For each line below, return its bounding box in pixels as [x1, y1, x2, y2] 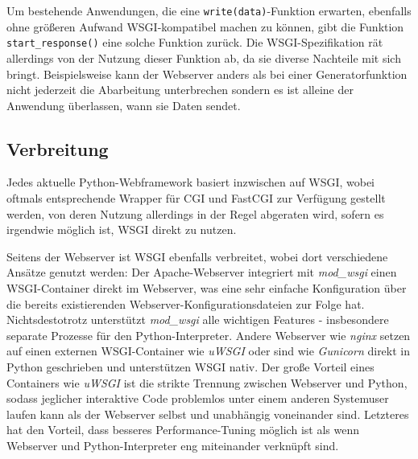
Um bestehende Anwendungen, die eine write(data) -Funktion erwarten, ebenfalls [6, 2, 412, 18]
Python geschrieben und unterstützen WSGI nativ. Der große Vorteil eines [6, 359, 375, 375]
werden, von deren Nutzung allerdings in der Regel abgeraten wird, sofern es [6, 205, 384, 222]
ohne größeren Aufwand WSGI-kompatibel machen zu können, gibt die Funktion [6, 18, 404, 35]
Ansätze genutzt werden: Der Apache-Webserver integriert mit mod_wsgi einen [6, 264, 397, 281]
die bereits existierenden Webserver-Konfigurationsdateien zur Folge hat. [6, 295, 365, 312]
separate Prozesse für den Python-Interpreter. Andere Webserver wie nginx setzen [6, 326, 411, 343]
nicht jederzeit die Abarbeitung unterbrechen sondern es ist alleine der [6, 81, 354, 98]
